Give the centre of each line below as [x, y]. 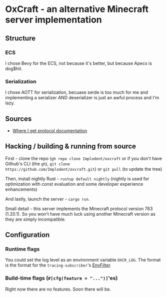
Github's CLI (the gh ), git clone [37, 164]
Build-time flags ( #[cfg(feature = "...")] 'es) [61, 278]
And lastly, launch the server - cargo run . [47, 199]
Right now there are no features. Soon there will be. [58, 289]
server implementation [54, 20]
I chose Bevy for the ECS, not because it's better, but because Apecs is [79, 63]
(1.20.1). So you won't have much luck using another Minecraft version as [80, 214]
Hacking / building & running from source [71, 147]
